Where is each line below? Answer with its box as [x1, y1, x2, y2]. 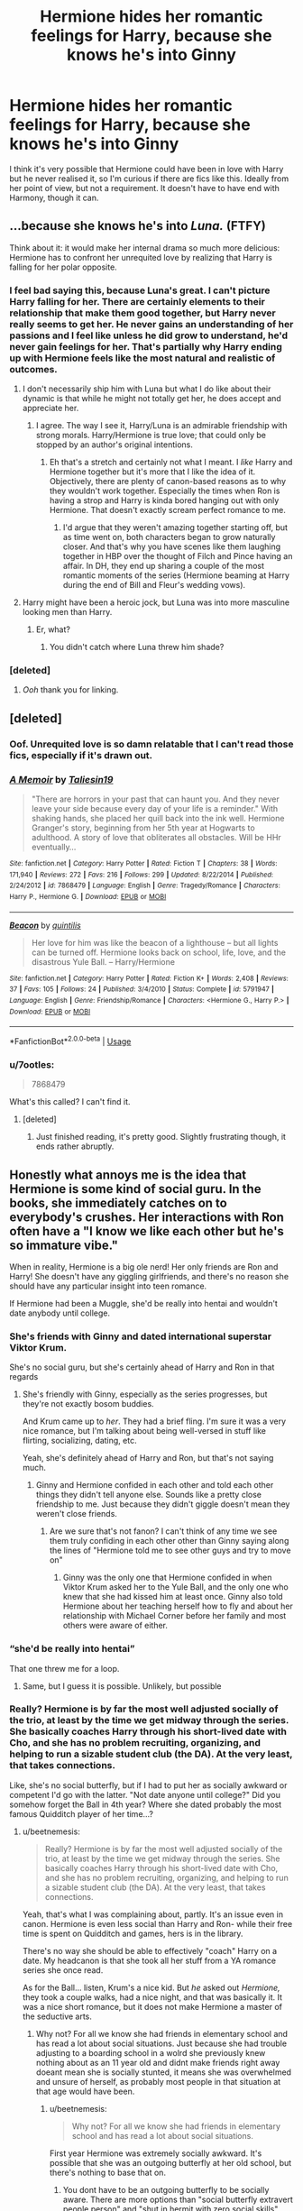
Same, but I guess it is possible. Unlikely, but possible [22, 1680, 223, 1692]
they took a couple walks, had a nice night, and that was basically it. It [22, 1991, 282, 2003]
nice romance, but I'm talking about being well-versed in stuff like [22, 1426, 266, 1436]
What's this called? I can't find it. [9, 1096, 131, 1107]
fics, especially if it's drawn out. [9, 748, 153, 761]
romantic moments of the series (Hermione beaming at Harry [62, 570, 290, 581]
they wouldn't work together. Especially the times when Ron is [49, 485, 280, 497]
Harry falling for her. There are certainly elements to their [9, 295, 266, 307]
